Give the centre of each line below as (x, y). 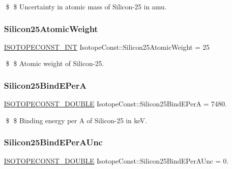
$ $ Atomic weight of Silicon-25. (55, 63)
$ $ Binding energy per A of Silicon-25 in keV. (76, 120)
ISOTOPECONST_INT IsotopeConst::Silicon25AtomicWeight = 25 (107, 47)
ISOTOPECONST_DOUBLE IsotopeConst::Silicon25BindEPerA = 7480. (116, 104)
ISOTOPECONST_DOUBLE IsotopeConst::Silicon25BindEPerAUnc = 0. (116, 160)
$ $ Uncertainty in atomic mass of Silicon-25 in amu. (86, 6)
